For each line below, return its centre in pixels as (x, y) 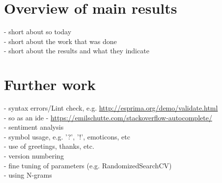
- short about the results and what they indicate (77, 51)
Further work (50, 84)
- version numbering (34, 156)
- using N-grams (28, 175)
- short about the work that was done (60, 41)
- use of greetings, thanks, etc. (49, 146)
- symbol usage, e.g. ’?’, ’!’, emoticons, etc (67, 136)
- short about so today (38, 32)
